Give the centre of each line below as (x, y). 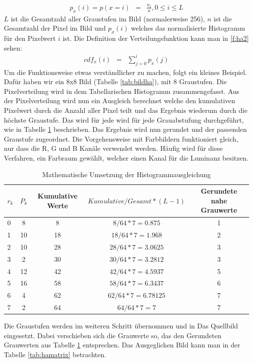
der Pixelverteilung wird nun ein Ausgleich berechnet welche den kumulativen (120, 100)
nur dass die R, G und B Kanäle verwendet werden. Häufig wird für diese (113, 148)
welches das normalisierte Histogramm (188, 28)
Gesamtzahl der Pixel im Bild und (55, 28)
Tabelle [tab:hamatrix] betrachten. (55, 354)
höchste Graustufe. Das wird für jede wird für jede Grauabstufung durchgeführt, (124, 119)
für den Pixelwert (30, 38)
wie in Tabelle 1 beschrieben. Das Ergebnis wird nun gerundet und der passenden (126, 129)
